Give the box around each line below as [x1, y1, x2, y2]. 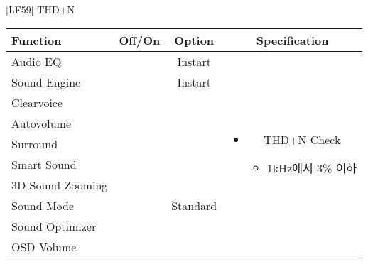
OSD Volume [11, 238, 77, 255]
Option [174, 31, 215, 48]
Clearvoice [11, 94, 63, 111]
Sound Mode [11, 197, 75, 214]
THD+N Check [264, 131, 341, 148]
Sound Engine [11, 73, 81, 90]
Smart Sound [11, 155, 77, 172]
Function [11, 31, 62, 48]
